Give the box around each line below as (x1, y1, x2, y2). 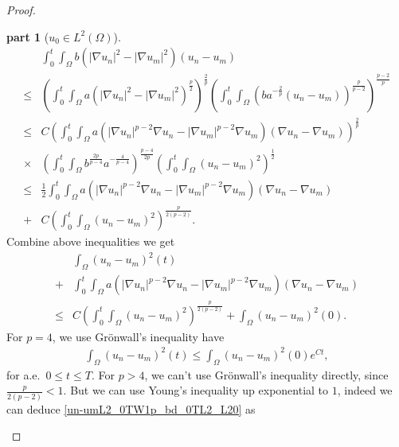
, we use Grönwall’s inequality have (52, 328, 225, 344)
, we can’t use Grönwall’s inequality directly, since (144, 366, 389, 383)
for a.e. (6, 366, 41, 383)
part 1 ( (6, 28, 49, 45)
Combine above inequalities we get (6, 233, 175, 250)
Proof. (6, 2, 36, 17)
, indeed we (337, 382, 393, 398)
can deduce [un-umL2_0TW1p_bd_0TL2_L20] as (6, 400, 256, 417)
